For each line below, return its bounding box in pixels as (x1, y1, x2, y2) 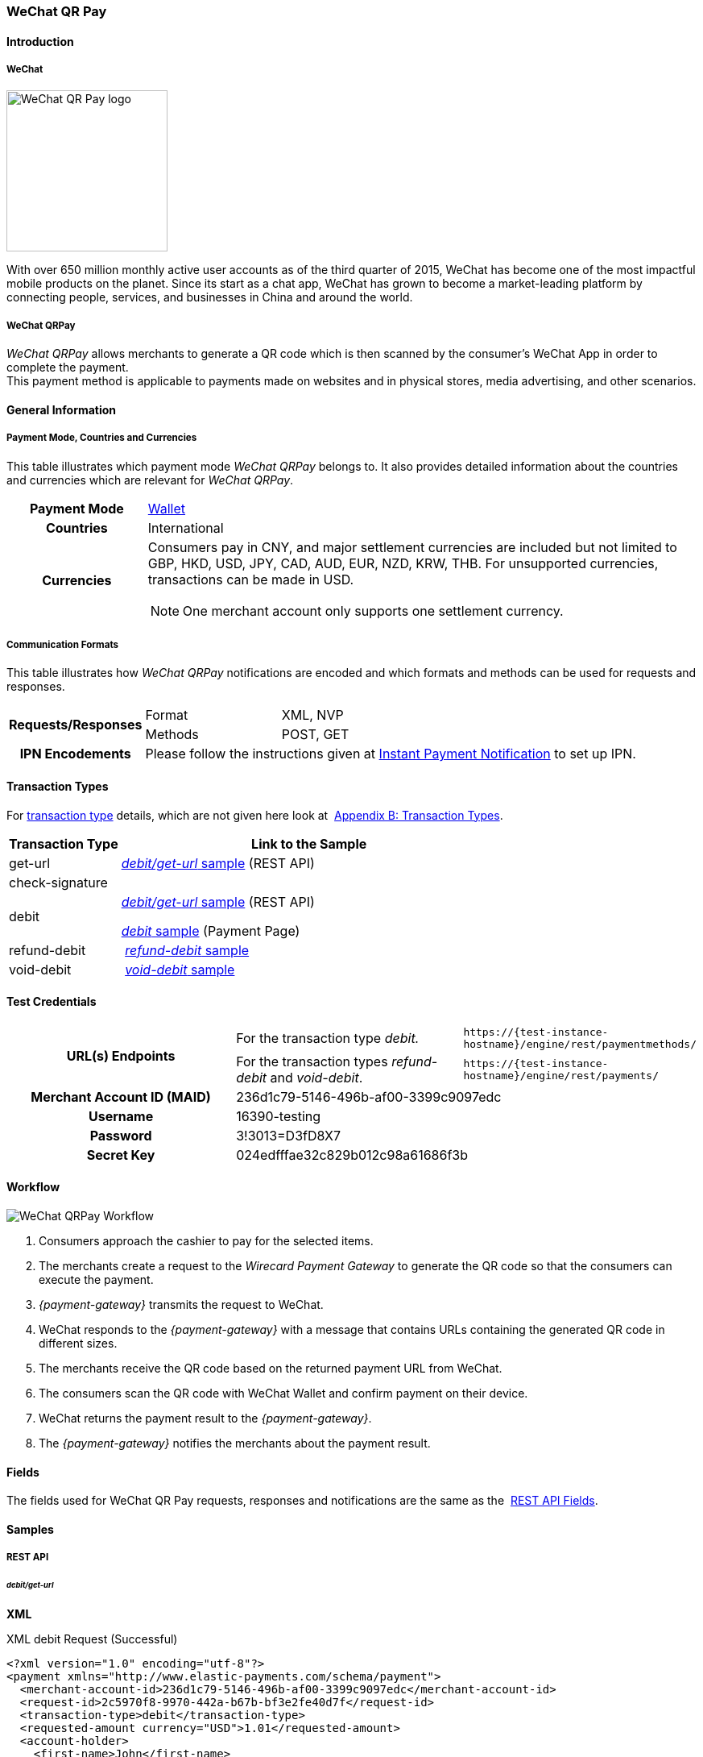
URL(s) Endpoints (66, 1047, 176, 1064)
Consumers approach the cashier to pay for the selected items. (39, 1234, 374, 1248)
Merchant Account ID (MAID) (31, 1088, 211, 1105)
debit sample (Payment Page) (121, 922, 300, 939)
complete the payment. (6, 360, 129, 375)
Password (89, 1127, 152, 1144)
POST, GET (281, 726, 349, 743)
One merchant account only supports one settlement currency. (182, 602, 564, 619)
